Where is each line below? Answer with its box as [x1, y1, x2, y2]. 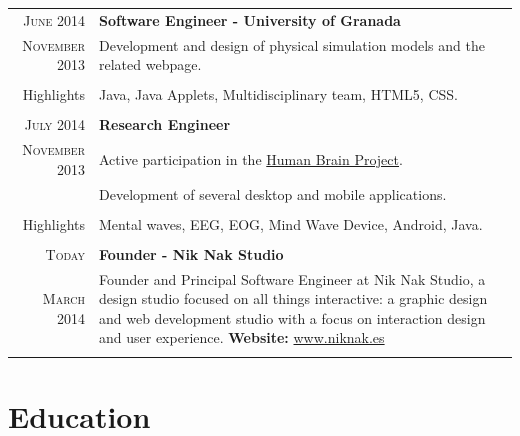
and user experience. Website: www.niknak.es [99, 327, 385, 348]
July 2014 [24, 114, 85, 135]
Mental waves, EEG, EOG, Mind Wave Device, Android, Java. [99, 213, 483, 234]
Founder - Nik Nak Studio [99, 243, 284, 264]
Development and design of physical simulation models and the [99, 34, 485, 55]
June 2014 [23, 9, 85, 30]
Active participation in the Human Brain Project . [99, 149, 403, 170]
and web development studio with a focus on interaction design [99, 307, 486, 328]
